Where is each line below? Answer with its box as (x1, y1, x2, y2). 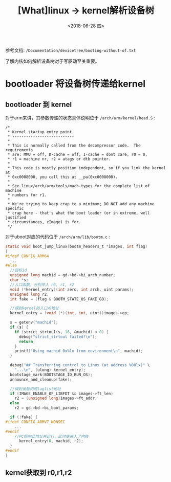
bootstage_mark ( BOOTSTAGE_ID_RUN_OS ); (10, 372, 93, 377)
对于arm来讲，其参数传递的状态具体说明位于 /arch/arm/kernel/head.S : (5, 114, 156, 121)
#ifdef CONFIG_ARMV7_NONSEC (5, 419, 66, 424)
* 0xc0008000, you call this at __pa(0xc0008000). (7, 174, 118, 180)
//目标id (10, 268, 27, 273)
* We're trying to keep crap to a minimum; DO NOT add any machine (7, 201, 155, 206)
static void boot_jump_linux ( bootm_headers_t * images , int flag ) (5, 244, 147, 249)
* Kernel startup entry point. (7, 129, 74, 134)
